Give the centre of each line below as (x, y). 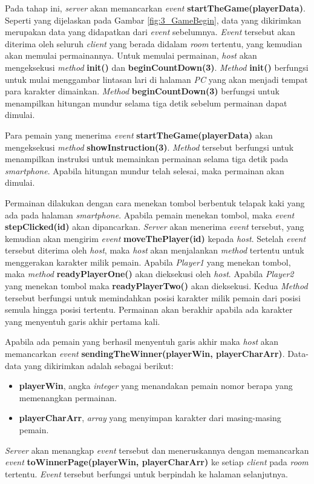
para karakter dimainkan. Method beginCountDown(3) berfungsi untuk (142, 91)
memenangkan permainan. (68, 397)
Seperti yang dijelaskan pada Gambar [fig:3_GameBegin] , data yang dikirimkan (153, 20)
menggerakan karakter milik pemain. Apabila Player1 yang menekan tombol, (148, 262)
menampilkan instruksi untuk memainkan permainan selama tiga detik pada (147, 159)
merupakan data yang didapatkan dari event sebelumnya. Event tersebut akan (150, 32)
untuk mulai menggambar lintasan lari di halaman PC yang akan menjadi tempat (156, 79)
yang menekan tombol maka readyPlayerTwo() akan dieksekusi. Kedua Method (156, 286)
